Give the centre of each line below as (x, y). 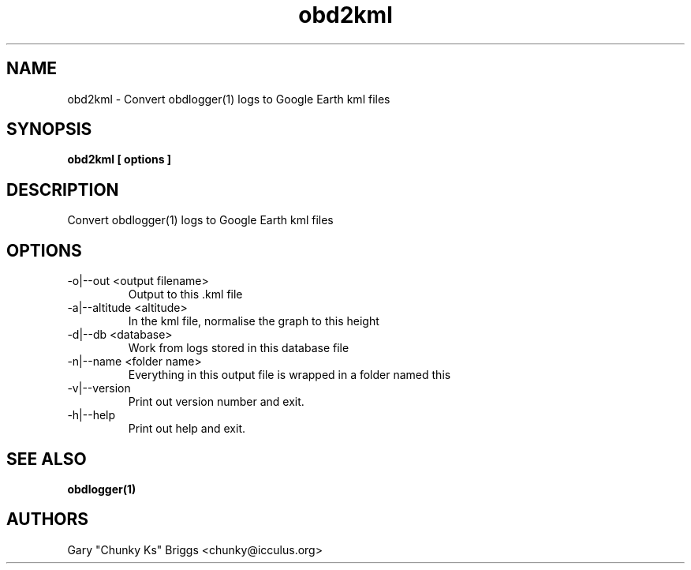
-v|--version (99, 388)
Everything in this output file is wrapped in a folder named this (289, 375)
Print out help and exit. (187, 429)
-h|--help (92, 415)
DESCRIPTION (63, 189)
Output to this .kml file (185, 294)
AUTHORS (48, 519)
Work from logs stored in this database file (239, 348)
